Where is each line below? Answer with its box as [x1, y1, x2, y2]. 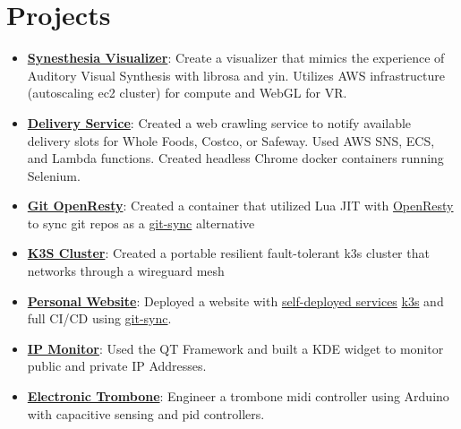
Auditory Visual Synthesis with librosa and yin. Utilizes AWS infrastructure [27, 65, 446, 84]
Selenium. [27, 166, 81, 184]
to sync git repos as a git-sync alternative [27, 213, 255, 232]
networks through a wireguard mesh [27, 262, 225, 280]
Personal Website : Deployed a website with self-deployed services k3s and [27, 291, 444, 310]
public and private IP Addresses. [27, 356, 207, 375]
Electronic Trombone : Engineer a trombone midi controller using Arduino [27, 387, 449, 406]
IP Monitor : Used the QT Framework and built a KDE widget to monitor [27, 339, 444, 357]
